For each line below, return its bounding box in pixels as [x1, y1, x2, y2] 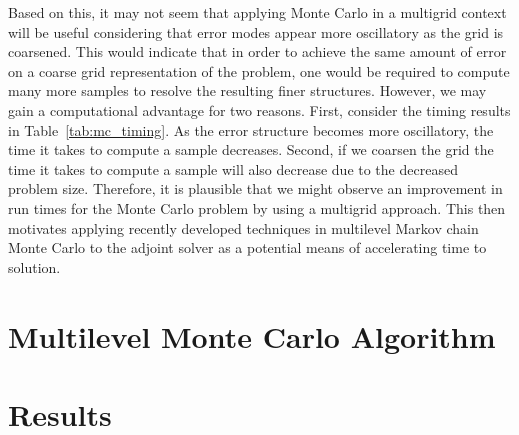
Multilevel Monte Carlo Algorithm [8, 315, 496, 356]
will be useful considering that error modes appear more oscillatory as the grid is [8, 21, 504, 42]
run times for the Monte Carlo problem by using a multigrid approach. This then [8, 197, 506, 218]
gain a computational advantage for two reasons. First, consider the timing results [8, 99, 511, 120]
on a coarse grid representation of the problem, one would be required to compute [8, 60, 510, 81]
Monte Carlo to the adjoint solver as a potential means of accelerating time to [8, 237, 487, 258]
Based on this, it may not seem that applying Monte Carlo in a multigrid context [8, 2, 507, 22]
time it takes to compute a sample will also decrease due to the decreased [8, 158, 458, 179]
